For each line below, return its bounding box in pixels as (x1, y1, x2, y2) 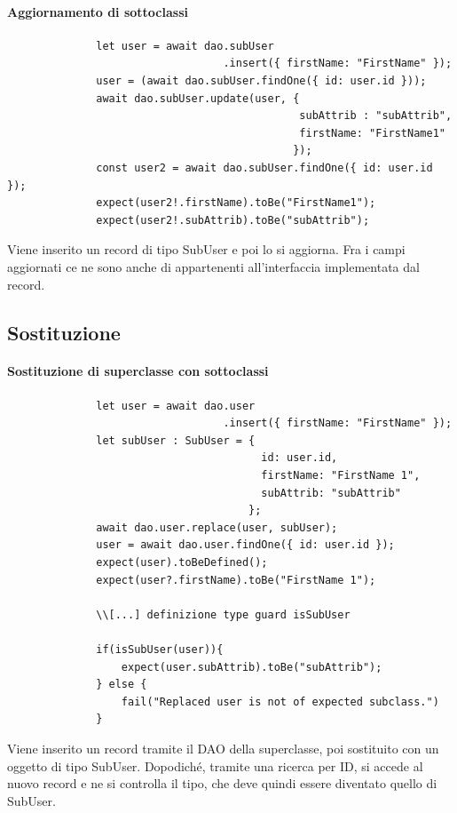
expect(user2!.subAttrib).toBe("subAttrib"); (96, 213, 370, 227)
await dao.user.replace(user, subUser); (96, 521, 338, 534)
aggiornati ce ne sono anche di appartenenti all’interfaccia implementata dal (7, 257, 420, 275)
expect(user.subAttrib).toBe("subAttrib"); (121, 660, 382, 674)
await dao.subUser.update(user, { (96, 92, 300, 105)
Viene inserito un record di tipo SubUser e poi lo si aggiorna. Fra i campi (7, 240, 406, 259)
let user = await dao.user (96, 399, 256, 412)
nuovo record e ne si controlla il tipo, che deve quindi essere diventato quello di (7, 774, 437, 793)
